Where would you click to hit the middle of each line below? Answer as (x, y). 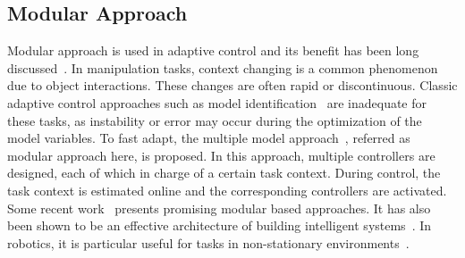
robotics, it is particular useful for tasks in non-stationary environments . (208, 242)
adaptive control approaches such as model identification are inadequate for (217, 102)
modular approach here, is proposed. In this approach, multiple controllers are (221, 155)
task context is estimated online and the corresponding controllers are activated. (227, 190)
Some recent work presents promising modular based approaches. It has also (219, 208)
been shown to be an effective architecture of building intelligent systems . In (220, 225)
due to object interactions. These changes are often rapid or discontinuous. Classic (232, 85)
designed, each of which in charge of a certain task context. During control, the (224, 173)
